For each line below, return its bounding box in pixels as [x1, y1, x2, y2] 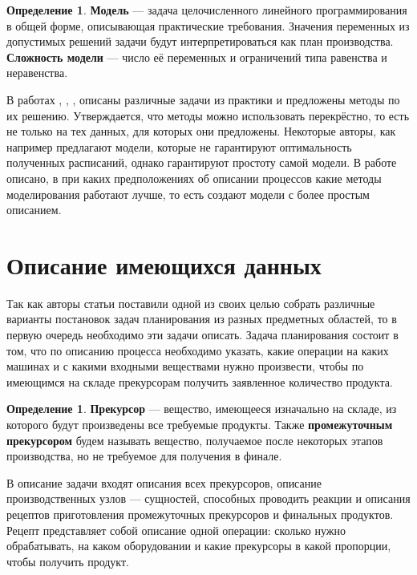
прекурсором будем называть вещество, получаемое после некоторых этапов [6, 431, 383, 448]
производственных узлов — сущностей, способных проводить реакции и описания [6, 490, 411, 507]
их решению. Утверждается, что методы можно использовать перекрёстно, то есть [6, 107, 410, 124]
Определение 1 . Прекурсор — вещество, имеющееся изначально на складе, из [6, 400, 397, 417]
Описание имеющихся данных [6, 248, 322, 281]
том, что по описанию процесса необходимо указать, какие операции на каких [6, 342, 389, 358]
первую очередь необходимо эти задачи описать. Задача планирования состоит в [6, 326, 399, 343]
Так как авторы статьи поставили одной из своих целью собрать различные [6, 294, 375, 311]
